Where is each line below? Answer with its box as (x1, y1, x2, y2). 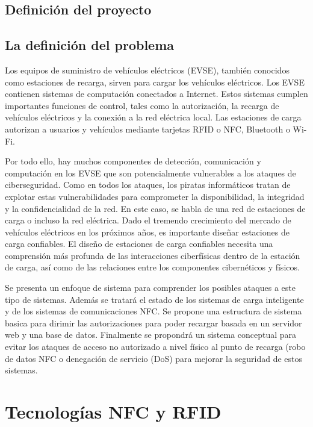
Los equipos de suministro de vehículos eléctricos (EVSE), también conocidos (5, 63, 290, 76)
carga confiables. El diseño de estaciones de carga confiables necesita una (5, 237, 273, 250)
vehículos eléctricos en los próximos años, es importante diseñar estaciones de (5, 225, 290, 238)
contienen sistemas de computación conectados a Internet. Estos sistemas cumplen (5, 87, 308, 100)
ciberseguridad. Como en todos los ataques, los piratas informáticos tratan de (5, 178, 291, 191)
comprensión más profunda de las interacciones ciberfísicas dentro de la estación (5, 249, 300, 261)
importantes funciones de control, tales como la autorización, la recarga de (5, 99, 279, 111)
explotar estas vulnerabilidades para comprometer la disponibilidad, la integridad (5, 190, 305, 202)
